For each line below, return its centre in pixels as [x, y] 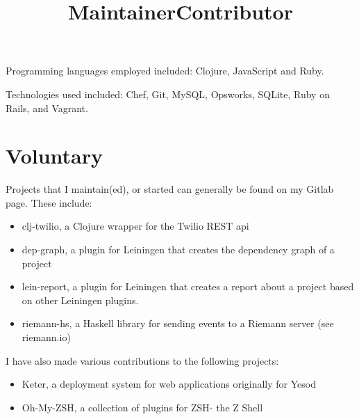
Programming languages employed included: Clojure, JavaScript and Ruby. [165, 71]
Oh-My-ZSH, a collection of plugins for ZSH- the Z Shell [142, 407]
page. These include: [49, 202]
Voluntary [55, 156]
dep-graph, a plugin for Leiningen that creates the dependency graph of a [178, 250]
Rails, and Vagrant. [47, 108]
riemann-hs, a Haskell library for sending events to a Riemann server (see [178, 323]
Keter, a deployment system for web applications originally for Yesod [169, 384]
